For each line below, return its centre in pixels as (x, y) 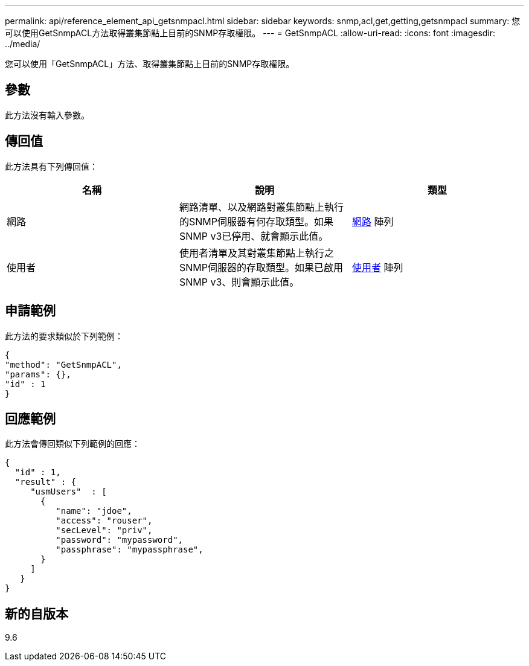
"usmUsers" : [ (69, 492)
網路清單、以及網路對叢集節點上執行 (261, 207)
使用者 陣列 (377, 267)
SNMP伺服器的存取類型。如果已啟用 (261, 267)
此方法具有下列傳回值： (51, 166)
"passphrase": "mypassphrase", (130, 550)
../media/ (23, 44)
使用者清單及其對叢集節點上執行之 (256, 253)
